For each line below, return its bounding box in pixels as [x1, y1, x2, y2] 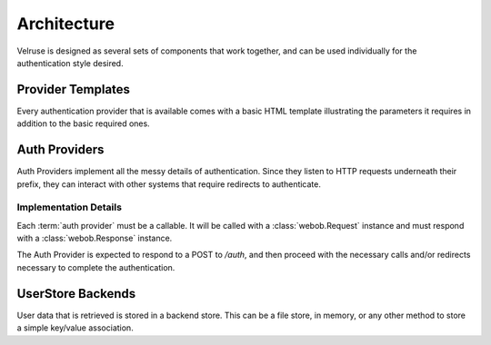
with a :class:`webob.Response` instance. [16, 232, 173, 244]
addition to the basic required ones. [16, 118, 150, 129]
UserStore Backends [16, 286, 136, 301]
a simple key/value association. [16, 322, 134, 333]
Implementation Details [16, 201, 123, 213]
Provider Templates [16, 82, 131, 97]
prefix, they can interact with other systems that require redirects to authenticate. [16, 178, 322, 190]
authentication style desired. [16, 57, 124, 68]
